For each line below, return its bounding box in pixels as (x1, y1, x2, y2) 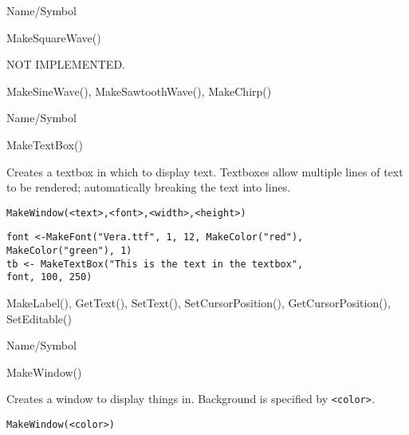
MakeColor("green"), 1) (6, 245, 132, 257)
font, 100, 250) (6, 271, 92, 283)
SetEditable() (6, 310, 72, 326)
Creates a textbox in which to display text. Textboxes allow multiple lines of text (6, 163, 403, 180)
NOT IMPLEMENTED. (6, 56, 125, 73)
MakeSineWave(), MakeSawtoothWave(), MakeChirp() (6, 82, 272, 99)
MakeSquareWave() (6, 29, 101, 45)
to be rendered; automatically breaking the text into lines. (6, 179, 291, 196)
